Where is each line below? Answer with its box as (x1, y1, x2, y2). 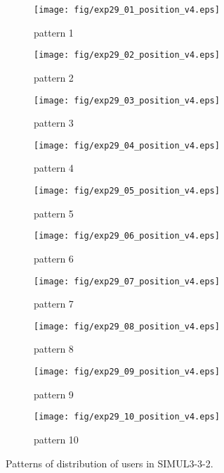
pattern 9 (34, 386, 74, 401)
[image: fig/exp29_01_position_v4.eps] (34, 5, 220, 15)
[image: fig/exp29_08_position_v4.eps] (34, 321, 220, 332)
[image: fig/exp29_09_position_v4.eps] (34, 367, 220, 377)
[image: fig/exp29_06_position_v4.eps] (34, 231, 220, 241)
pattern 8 (34, 341, 74, 356)
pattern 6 (34, 251, 74, 265)
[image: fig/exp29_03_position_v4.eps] (34, 95, 220, 106)
